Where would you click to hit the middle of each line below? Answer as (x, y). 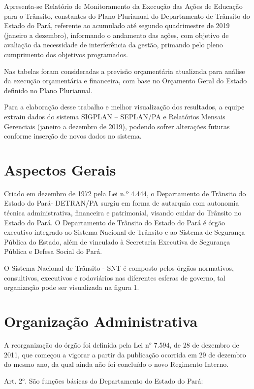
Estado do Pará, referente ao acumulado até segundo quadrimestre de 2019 (117, 25)
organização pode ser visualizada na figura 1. (72, 287)
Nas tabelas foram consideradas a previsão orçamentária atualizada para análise (125, 71)
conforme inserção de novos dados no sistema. (73, 136)
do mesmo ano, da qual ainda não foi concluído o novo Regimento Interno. (116, 364)
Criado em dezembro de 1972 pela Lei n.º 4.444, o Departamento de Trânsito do (125, 193)
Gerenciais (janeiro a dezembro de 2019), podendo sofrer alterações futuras (117, 126)
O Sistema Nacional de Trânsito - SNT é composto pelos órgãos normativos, (119, 268)
